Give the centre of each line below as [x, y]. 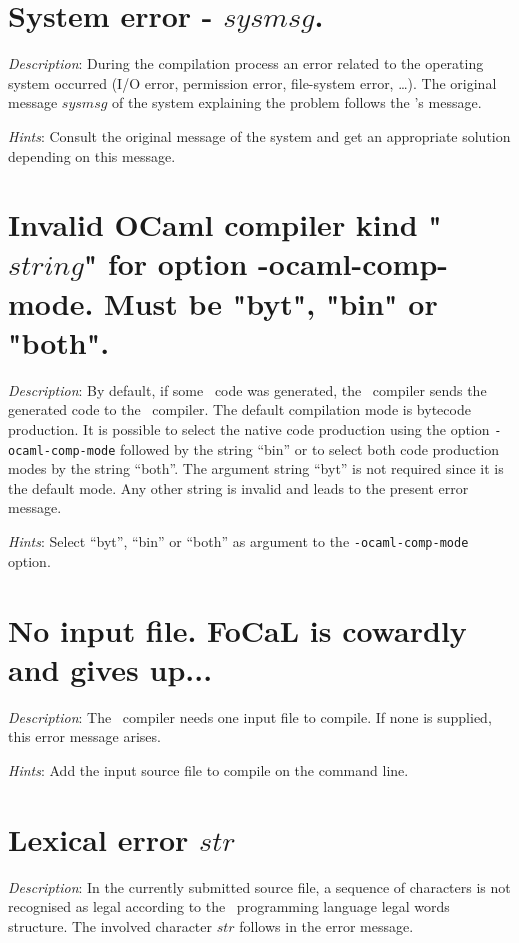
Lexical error [98, 838]
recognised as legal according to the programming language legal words [229, 906]
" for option [165, 263]
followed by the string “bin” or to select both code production [310, 448]
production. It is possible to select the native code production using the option [249, 428]
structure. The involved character [110, 925]
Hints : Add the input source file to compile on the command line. [208, 769]
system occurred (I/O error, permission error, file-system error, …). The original [252, 82]
